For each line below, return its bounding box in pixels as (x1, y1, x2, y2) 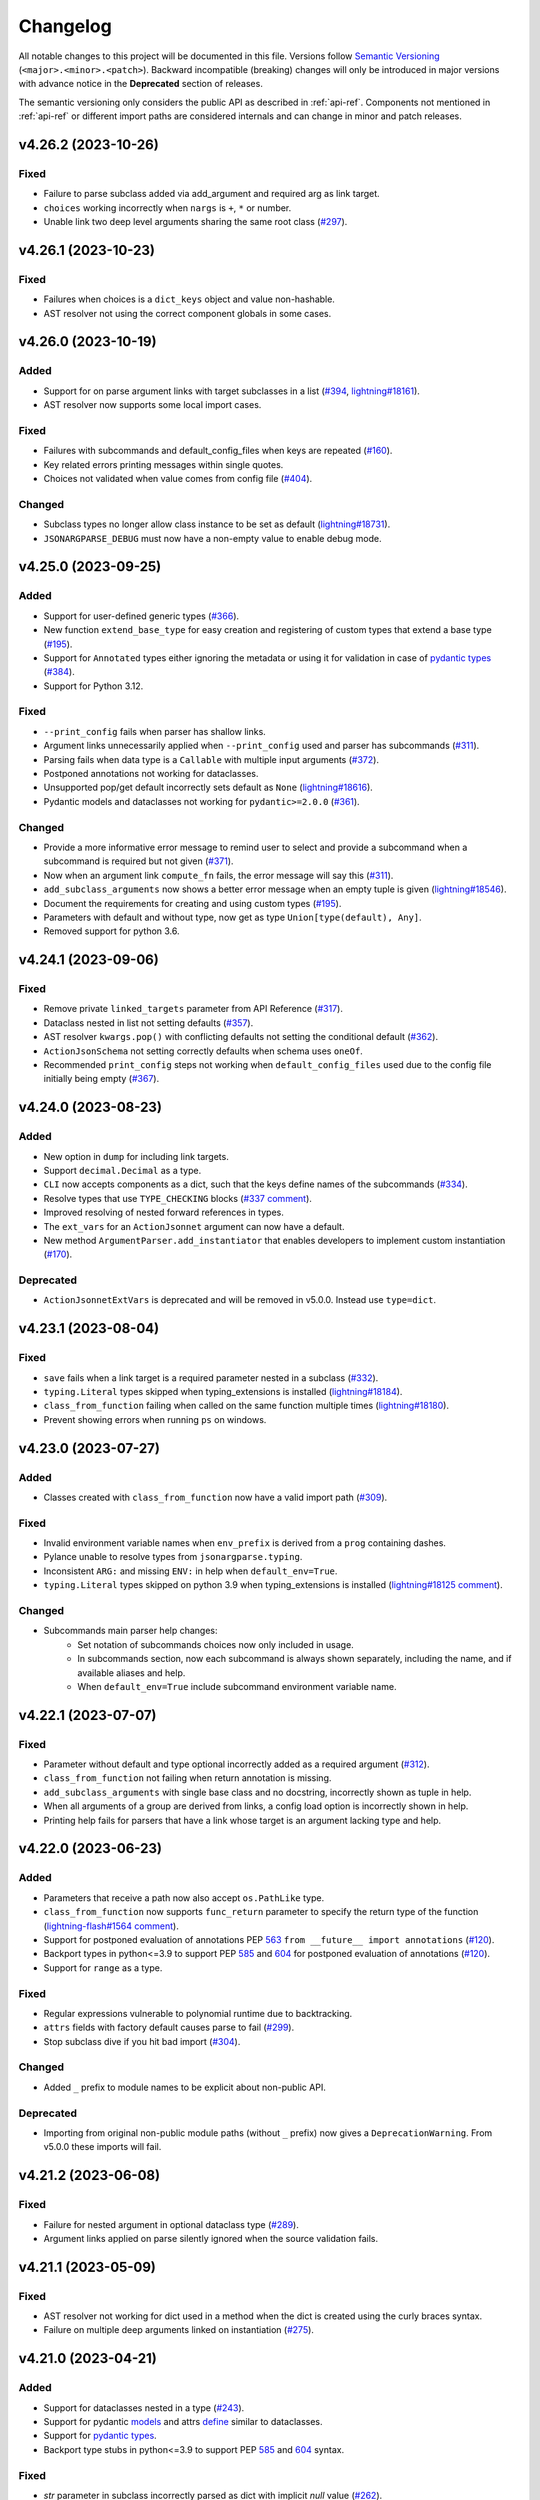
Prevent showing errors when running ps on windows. (43, 1413, 267, 1425)
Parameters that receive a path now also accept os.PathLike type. (43, 1891, 325, 1904)
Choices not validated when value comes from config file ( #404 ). (43, 473, 313, 485)
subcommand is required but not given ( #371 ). (43, 855, 234, 867)
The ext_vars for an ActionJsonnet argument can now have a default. (43, 1220, 345, 1232)
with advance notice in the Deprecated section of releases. (18, 78, 264, 90)
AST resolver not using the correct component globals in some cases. (43, 307, 332, 319)
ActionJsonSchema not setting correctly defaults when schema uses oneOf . (43, 1045, 364, 1057)
